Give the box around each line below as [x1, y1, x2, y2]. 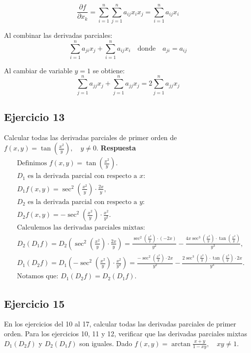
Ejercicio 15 [4, 295, 65, 311]
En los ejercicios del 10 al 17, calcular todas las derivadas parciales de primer [4, 319, 236, 329]
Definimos [17, 160, 47, 167]
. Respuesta [96, 143, 136, 153]
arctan [171, 340, 191, 348]
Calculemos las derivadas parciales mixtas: [17, 224, 145, 232]
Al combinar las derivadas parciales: [4, 30, 113, 40]
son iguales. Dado [79, 338, 132, 348]
